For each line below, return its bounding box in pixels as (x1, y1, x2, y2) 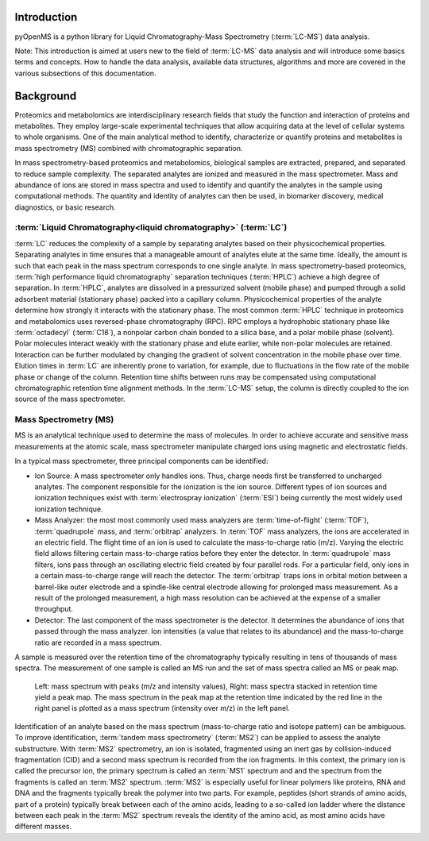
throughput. (34, 604, 73, 614)
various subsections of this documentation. (14, 68, 157, 78)
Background (14, 89, 77, 102)
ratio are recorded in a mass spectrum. (34, 638, 162, 647)
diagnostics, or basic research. (14, 203, 116, 212)
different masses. (14, 822, 72, 831)
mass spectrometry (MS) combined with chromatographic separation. (14, 143, 243, 152)
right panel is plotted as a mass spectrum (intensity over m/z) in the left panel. (34, 704, 290, 713)
